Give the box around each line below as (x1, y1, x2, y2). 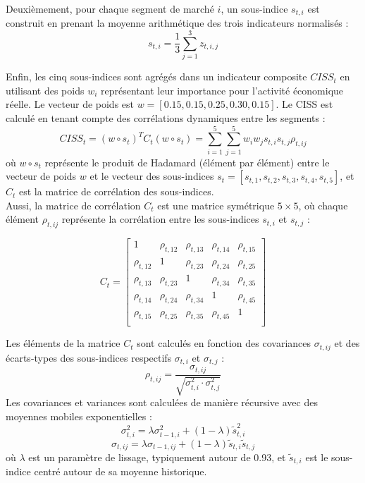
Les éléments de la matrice (6, 336, 120, 350)
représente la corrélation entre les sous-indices (61, 212, 259, 226)
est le (305, 449, 328, 464)
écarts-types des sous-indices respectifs (6, 350, 172, 365)
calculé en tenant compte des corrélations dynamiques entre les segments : (6, 110, 326, 125)
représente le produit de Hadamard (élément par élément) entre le (44, 154, 330, 169)
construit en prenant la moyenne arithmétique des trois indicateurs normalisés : (6, 16, 349, 30)
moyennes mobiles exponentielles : (6, 408, 152, 423)
